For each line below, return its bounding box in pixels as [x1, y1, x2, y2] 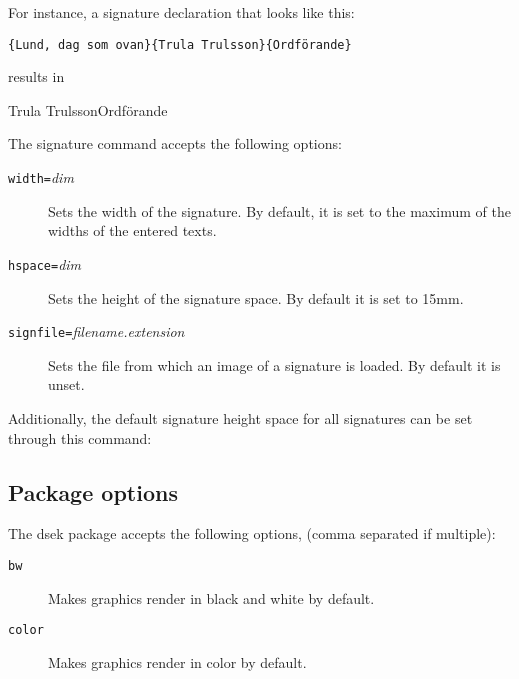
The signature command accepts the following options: [8, 133, 342, 154]
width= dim [8, 167, 74, 188]
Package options [8, 476, 178, 507]
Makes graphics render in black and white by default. [48, 587, 375, 608]
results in [8, 66, 65, 87]
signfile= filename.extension [8, 321, 185, 342]
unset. [48, 374, 85, 395]
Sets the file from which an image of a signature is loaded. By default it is [48, 354, 501, 375]
